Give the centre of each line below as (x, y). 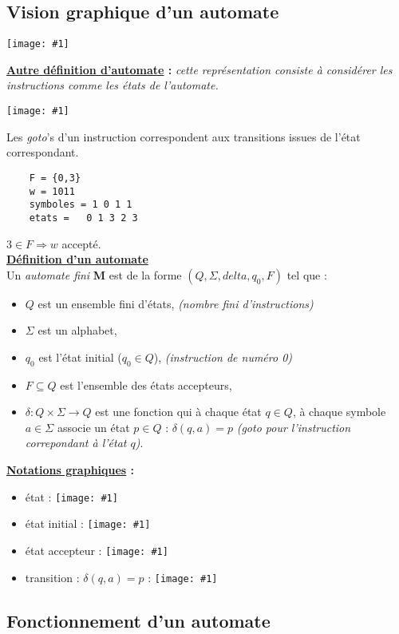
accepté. (81, 243)
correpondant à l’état (76, 443)
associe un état (93, 427)
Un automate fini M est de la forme (94, 274)
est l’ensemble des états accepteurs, (146, 384)
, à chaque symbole (339, 412)
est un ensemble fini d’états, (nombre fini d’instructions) (176, 303)
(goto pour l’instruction (294, 427)
